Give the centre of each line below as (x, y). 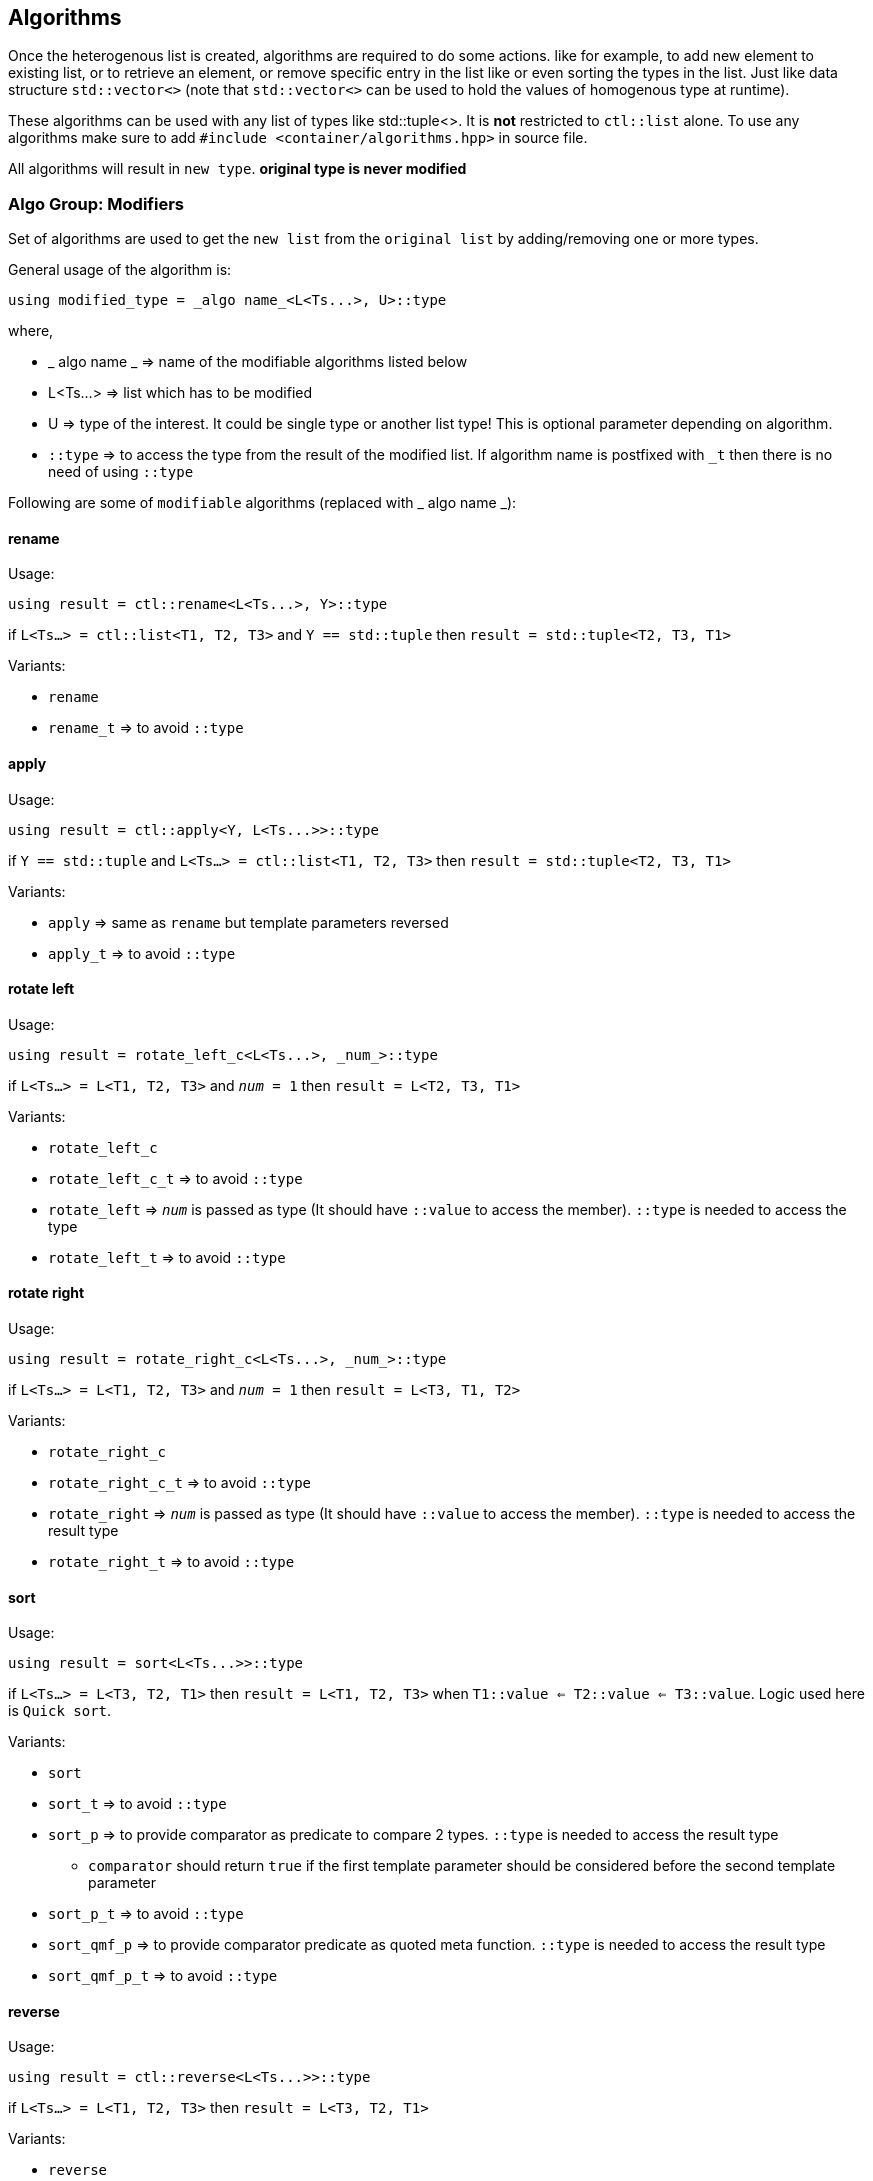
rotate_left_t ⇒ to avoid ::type (167, 1257)
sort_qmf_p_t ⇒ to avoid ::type (163, 1976)
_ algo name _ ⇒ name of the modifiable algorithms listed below (258, 362)
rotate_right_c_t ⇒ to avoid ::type (179, 1483)
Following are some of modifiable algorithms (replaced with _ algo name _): (262, 503)
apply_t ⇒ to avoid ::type (142, 953)
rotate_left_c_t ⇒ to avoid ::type (175, 1178)
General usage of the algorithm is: (120, 270)
